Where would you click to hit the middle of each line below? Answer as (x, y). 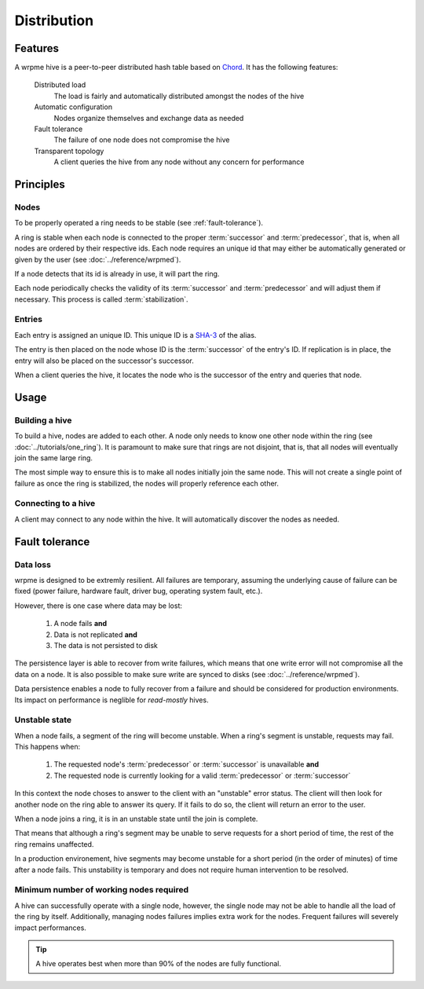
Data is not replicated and (95, 634)
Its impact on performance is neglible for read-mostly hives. (111, 700)
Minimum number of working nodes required (102, 890)
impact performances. (50, 928)
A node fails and (80, 624)
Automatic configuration (73, 107)
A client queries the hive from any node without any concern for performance (179, 162)
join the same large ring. (54, 458)
